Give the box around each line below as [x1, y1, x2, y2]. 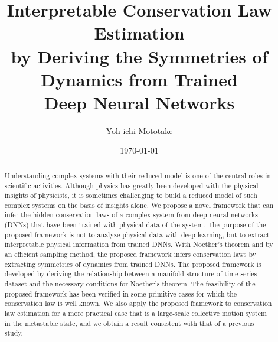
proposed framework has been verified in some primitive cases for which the [4, 288, 237, 298]
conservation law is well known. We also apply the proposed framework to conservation [4, 298, 272, 308]
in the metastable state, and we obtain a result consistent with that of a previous [4, 318, 254, 328]
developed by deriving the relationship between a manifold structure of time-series [4, 269, 257, 279]
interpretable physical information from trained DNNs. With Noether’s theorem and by [4, 239, 273, 249]
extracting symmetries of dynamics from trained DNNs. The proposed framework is [4, 259, 261, 269]
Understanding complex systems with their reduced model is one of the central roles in [4, 170, 271, 180]
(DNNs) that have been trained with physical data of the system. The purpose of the [4, 220, 266, 230]
